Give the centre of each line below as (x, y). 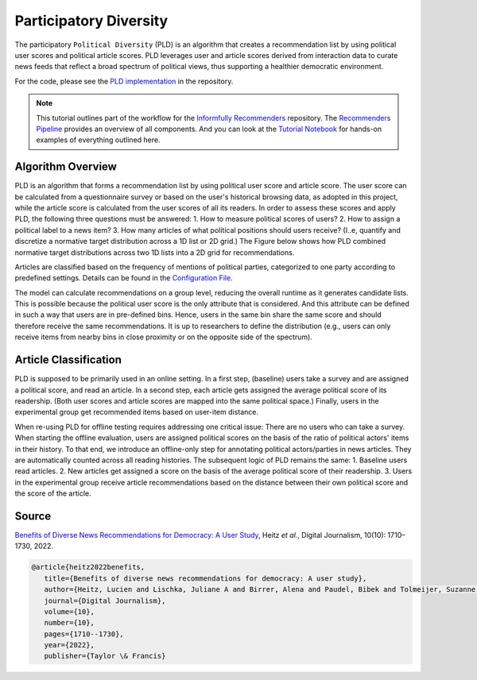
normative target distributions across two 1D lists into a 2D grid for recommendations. (155, 252)
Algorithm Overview (66, 167)
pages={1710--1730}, (84, 634)
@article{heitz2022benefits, (88, 567)
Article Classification (68, 360)
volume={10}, (70, 611)
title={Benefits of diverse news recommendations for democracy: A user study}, (206, 578)
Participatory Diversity (91, 21)
